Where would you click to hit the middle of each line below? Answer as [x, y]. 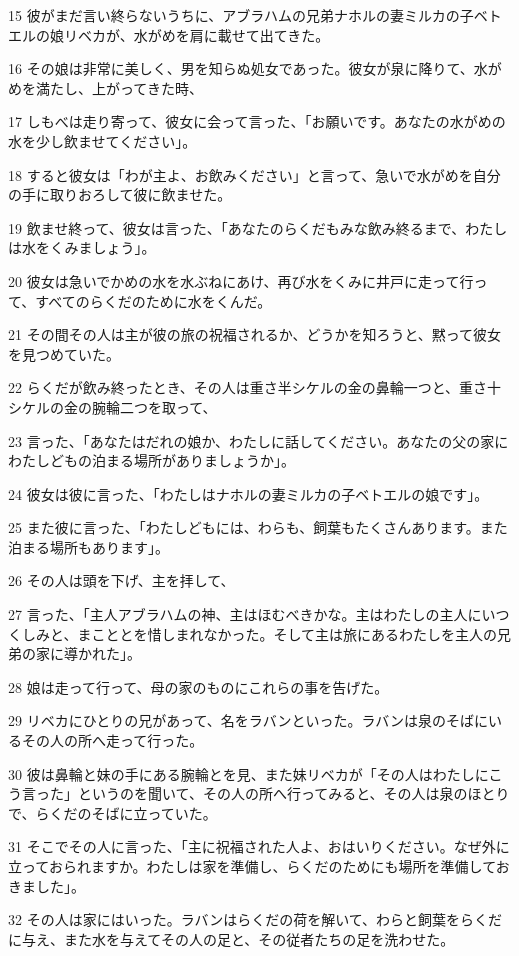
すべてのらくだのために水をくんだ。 [153, 300]
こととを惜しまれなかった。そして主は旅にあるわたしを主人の [294, 633]
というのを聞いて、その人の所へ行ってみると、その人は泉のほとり [293, 793]
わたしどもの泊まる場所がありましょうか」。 [151, 460]
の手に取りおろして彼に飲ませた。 [120, 194]
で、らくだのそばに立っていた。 [112, 812]
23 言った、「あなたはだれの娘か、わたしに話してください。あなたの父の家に [258, 440]
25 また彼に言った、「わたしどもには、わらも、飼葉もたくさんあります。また [258, 527]
